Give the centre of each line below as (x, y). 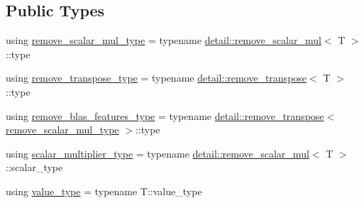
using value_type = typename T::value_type (104, 191)
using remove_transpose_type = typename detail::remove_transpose (156, 78)
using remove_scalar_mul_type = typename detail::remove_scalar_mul (164, 40)
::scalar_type (34, 167)
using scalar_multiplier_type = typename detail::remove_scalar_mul (158, 153)
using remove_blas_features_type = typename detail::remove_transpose (165, 115)
